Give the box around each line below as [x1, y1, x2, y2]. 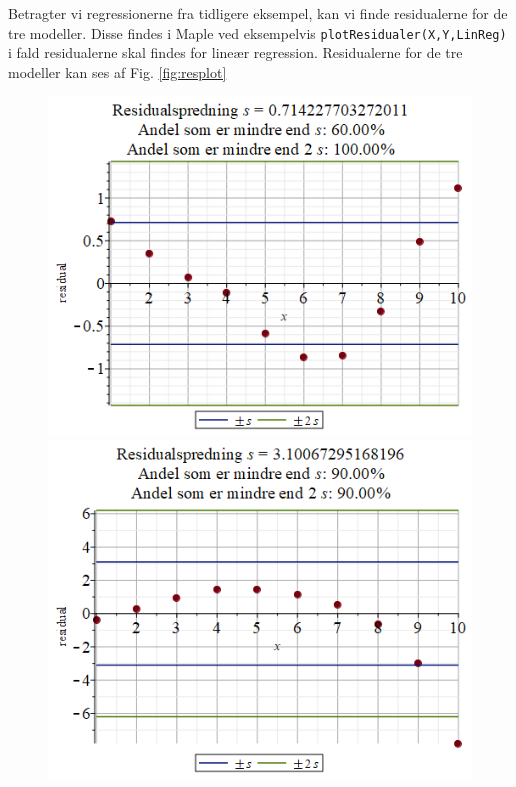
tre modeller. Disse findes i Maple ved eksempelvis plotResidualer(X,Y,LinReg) [8, 22, 507, 43]
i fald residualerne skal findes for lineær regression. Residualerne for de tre [8, 42, 463, 63]
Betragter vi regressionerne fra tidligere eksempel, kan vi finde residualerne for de [8, 3, 508, 23]
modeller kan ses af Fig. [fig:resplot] [8, 61, 227, 82]
